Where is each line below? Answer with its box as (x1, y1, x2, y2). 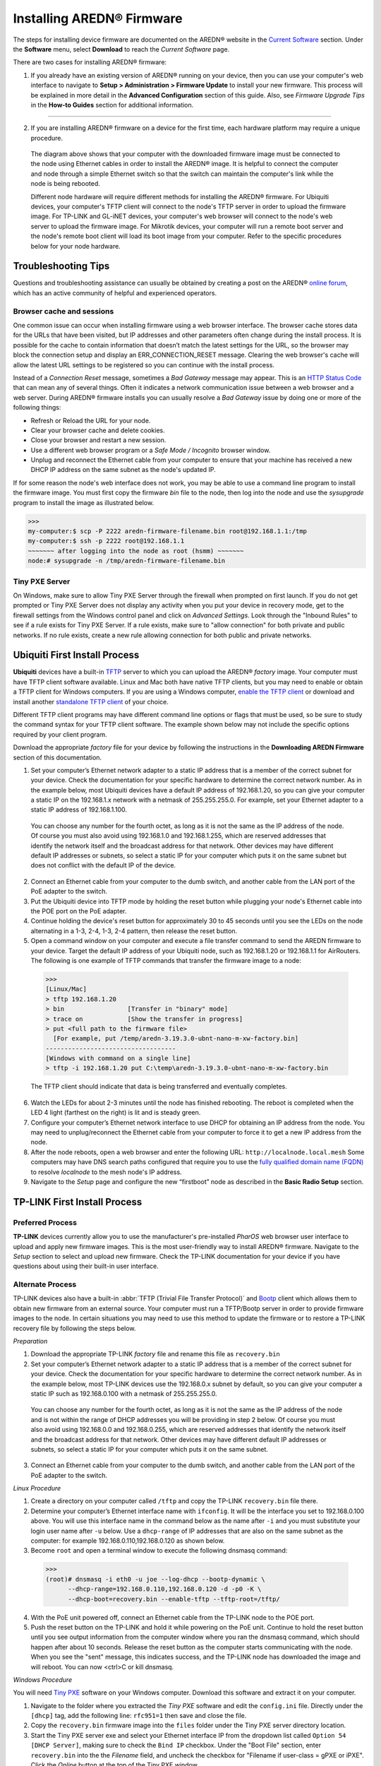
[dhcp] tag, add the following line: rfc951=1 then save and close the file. (30, 1712, 247, 1720)
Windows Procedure (13, 1675, 73, 1684)
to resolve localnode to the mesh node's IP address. (30, 1168, 183, 1176)
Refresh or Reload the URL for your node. (30, 416, 151, 425)
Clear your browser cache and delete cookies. (30, 426, 165, 434)
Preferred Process (13, 1217, 78, 1227)
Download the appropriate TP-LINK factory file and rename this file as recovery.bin (30, 1350, 280, 1358)
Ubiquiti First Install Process (13, 649, 140, 661)
